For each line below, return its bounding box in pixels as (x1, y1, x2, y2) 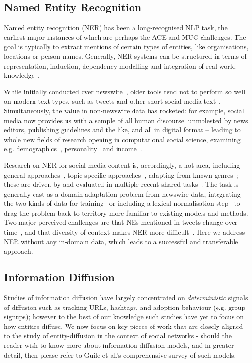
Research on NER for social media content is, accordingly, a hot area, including (4, 160, 240, 170)
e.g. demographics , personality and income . (4, 144, 142, 154)
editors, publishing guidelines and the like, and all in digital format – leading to (4, 125, 241, 135)
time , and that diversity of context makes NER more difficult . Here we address (4, 227, 245, 237)
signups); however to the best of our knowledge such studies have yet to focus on (4, 311, 244, 322)
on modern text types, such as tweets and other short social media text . (4, 96, 221, 106)
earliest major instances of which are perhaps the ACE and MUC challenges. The (4, 32, 246, 42)
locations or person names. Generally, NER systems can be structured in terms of (4, 51, 247, 61)
